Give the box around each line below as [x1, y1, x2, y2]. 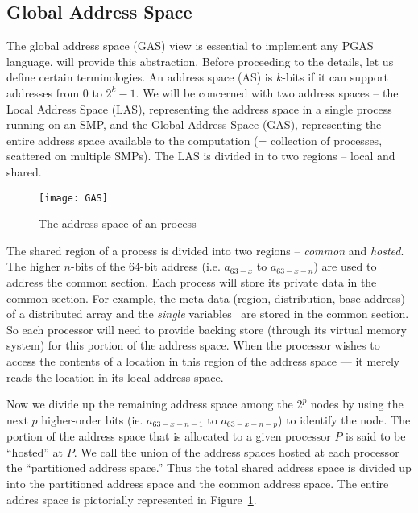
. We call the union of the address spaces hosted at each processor [73, 443, 399, 460]
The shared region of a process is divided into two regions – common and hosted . [6, 242, 404, 259]
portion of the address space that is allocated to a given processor [6, 428, 331, 445]
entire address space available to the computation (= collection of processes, [6, 131, 383, 148]
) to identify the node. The [278, 411, 411, 428]
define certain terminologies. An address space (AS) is [6, 68, 273, 85]
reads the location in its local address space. [6, 368, 224, 385]
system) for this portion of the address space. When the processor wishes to [6, 337, 380, 354]
